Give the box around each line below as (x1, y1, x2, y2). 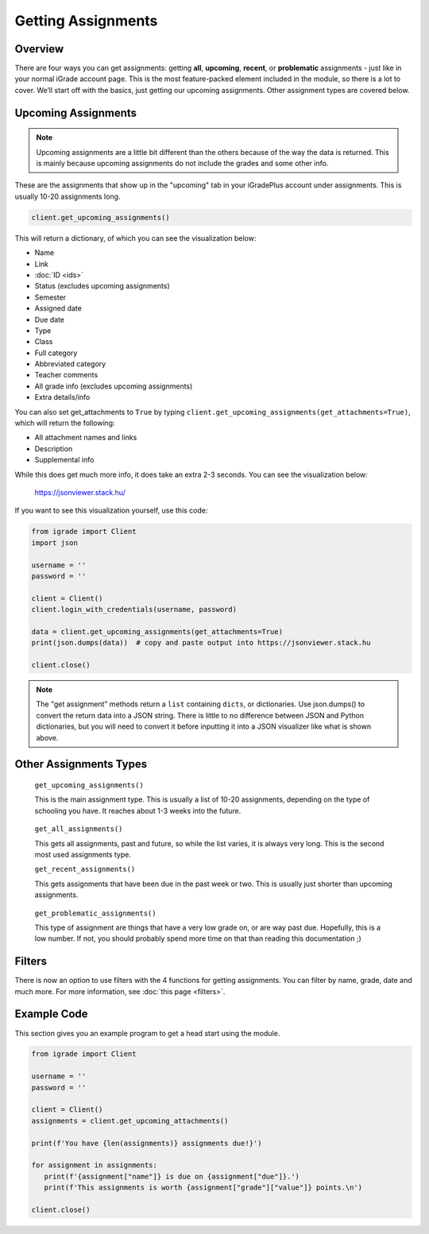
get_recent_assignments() (34, 865, 136, 874)
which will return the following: (14, 418, 115, 428)
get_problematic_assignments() (34, 908, 157, 918)
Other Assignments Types (14, 757, 147, 771)
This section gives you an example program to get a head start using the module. (14, 1028, 280, 1038)
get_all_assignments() (34, 825, 123, 834)
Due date (34, 315, 65, 324)
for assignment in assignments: (31, 1161, 158, 1170)
